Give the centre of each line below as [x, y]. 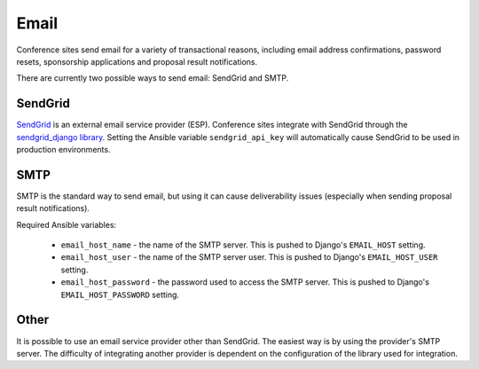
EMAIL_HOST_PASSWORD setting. [120, 294]
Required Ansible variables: [67, 224]
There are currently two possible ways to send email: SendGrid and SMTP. [153, 78]
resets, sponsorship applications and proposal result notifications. [137, 61]
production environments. [63, 150]
